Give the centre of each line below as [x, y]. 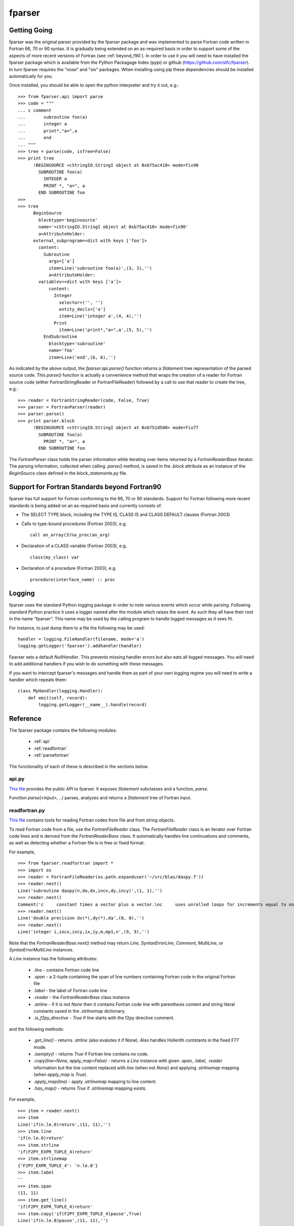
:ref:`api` [42, 741]
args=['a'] [62, 261]
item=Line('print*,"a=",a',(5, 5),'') [106, 330]
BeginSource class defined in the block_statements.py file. [68, 473]
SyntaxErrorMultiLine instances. [41, 949]
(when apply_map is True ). [61, 1074]
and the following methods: [37, 1029]
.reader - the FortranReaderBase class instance [82, 997]
